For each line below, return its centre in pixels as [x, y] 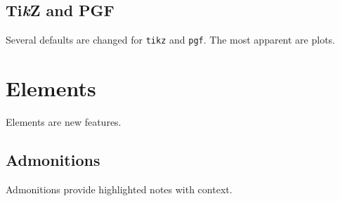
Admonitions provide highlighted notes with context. [119, 189]
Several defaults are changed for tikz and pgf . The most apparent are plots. [171, 40]
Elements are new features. [64, 121]
